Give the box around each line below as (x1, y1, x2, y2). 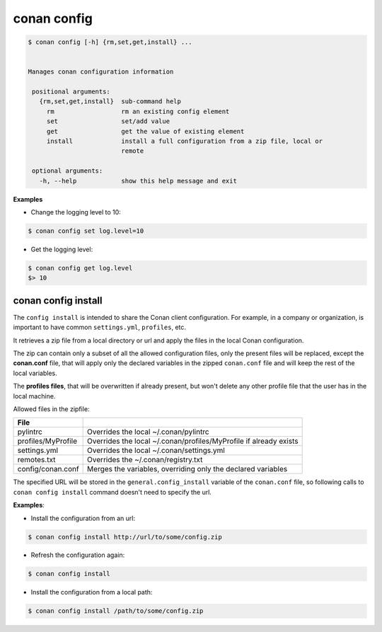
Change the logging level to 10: (30, 207, 122, 216)
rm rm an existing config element (46, 107, 230, 115)
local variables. (13, 369, 57, 377)
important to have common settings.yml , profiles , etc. (13, 323, 187, 332)
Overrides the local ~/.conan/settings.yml (87, 446, 226, 456)
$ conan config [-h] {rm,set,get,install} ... (28, 38, 192, 46)
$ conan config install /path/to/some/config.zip (28, 607, 204, 615)
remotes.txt (17, 455, 56, 465)
